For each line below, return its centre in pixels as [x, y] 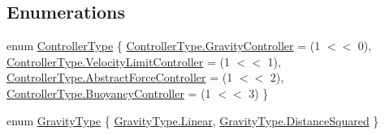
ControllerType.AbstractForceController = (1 [120, 77]
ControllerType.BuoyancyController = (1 [109, 93]
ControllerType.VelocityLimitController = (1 [118, 61]
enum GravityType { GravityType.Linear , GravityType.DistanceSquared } [193, 120]
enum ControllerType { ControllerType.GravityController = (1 [164, 46]
